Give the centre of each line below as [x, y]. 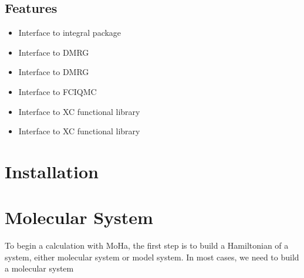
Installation [52, 171]
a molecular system [39, 268]
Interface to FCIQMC [58, 91]
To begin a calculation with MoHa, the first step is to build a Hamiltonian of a [147, 245]
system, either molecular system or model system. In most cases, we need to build [152, 257]
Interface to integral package [70, 33]
